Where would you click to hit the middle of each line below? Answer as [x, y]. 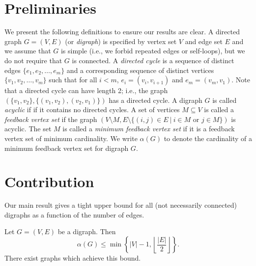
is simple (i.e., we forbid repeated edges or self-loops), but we [153, 51]
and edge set [204, 41]
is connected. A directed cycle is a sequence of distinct [153, 60]
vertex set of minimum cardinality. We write [71, 138]
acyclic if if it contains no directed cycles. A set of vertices [92, 109]
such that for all [73, 80]
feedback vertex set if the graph [51, 119]
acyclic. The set [28, 129]
